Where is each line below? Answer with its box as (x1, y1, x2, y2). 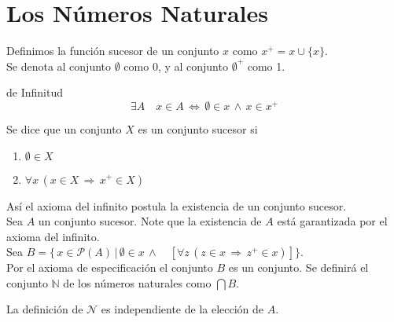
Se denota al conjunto (6, 57, 112, 74)
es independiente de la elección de (101, 301, 264, 317)
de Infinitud (6, 84, 63, 101)
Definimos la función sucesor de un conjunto (6, 42, 219, 59)
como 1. (247, 57, 285, 74)
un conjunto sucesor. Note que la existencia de (38, 213, 262, 229)
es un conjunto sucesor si (138, 120, 258, 137)
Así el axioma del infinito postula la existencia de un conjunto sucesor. (6, 197, 347, 214)
